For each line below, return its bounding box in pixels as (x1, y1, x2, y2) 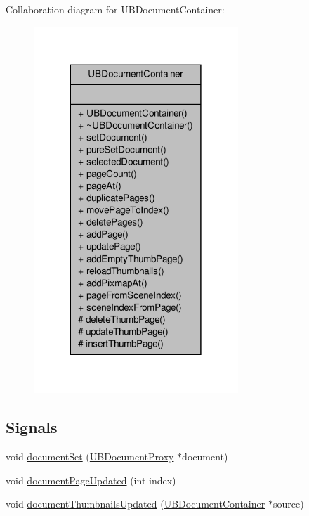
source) (272, 496, 304, 511)
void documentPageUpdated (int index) (6, 472, 176, 487)
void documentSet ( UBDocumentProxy (6, 449, 174, 464)
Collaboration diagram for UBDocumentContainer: (6, 2, 225, 16)
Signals (6, 416, 58, 438)
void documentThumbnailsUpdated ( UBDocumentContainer (6, 496, 265, 511)
